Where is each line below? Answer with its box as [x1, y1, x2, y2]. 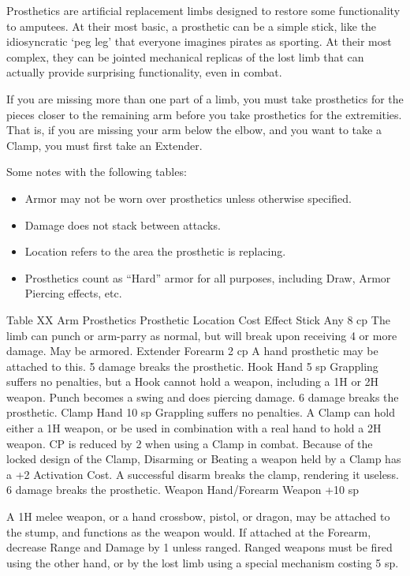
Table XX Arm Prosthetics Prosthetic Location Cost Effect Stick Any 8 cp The [6, 311, 390, 327]
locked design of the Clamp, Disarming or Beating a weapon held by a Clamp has [6, 451, 401, 467]
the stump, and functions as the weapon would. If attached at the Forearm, [6, 523, 371, 540]
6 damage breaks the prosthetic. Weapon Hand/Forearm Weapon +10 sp [6, 481, 360, 498]
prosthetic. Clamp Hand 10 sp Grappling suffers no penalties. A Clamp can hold [6, 404, 395, 421]
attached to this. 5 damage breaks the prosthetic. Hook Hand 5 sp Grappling [6, 357, 378, 374]
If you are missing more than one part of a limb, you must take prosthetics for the [6, 90, 404, 107]
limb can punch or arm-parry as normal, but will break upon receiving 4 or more [6, 327, 397, 343]
